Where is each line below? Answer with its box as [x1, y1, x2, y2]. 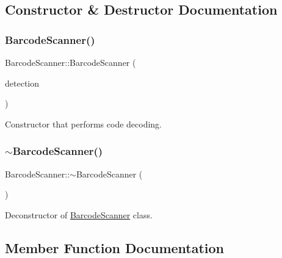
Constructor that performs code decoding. [5, 117, 162, 130]
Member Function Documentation [5, 238, 225, 257]
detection [5, 76, 39, 89]
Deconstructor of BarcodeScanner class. [5, 208, 153, 221]
